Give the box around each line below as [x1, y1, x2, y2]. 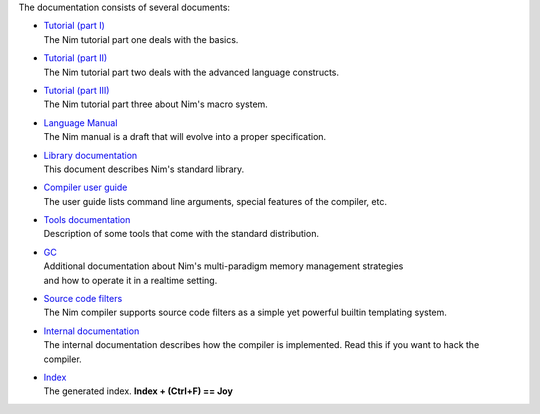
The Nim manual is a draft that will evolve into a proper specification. [43, 131, 327, 143]
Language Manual [43, 116, 118, 129]
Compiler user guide [43, 181, 128, 194]
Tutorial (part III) [43, 84, 110, 96]
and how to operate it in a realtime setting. [43, 274, 218, 286]
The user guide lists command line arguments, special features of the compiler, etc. [43, 195, 387, 207]
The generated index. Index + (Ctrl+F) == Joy [43, 385, 234, 397]
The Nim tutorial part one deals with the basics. [43, 33, 239, 45]
